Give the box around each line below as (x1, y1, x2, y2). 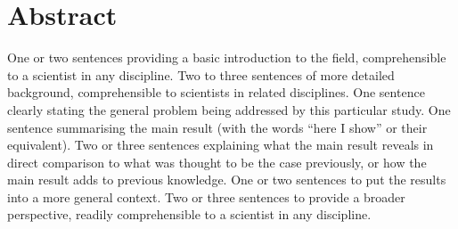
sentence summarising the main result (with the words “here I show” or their (7, 118, 428, 136)
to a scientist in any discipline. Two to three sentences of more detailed (7, 65, 395, 84)
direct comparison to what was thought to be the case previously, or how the (7, 152, 427, 171)
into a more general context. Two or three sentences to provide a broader (7, 187, 405, 206)
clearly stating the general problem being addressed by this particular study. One (7, 100, 451, 119)
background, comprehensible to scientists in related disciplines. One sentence (7, 83, 425, 102)
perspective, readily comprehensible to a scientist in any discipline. (7, 205, 372, 224)
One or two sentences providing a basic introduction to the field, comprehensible (7, 48, 446, 67)
